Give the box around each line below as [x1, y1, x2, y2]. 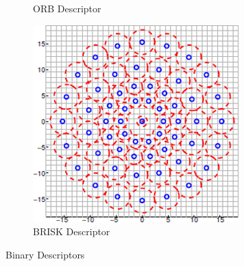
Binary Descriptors [5, 247, 85, 261]
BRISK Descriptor [33, 224, 110, 239]
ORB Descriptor [33, 1, 101, 15]
